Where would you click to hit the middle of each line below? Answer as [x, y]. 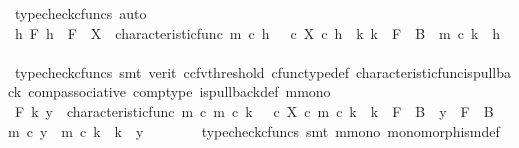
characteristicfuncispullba [433, 71]
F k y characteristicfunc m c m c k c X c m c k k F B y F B [254, 110]
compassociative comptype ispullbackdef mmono [179, 91]
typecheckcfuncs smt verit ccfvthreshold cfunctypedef [181, 71]
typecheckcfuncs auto [80, 13]
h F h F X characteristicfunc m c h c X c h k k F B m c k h [257, 32]
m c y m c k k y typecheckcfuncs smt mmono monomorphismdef [254, 130]
